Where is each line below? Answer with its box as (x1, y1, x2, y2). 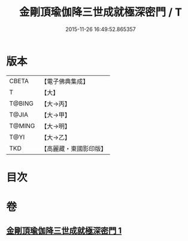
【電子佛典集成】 (41, 77, 89, 86)
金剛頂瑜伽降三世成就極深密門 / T (19, 5, 183, 19)
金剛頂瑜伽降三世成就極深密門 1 (6, 225, 122, 236)
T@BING (9, 99, 34, 108)
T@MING (9, 121, 35, 130)
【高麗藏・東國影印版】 (41, 144, 107, 152)
